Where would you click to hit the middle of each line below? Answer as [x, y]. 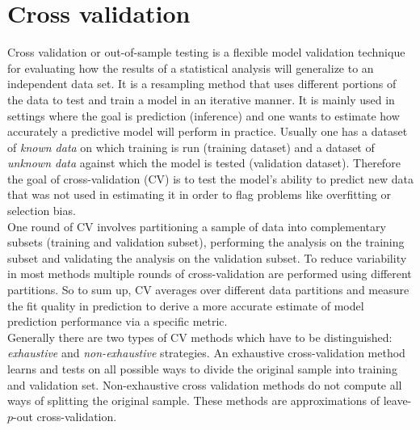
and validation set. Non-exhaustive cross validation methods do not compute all [205, 384]
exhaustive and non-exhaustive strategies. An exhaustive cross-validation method [206, 353]
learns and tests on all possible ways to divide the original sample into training [202, 369]
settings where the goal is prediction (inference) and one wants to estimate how [204, 115]
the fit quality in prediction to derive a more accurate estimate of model [186, 305]
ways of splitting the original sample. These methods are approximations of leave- [210, 400]
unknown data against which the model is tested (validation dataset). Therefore [204, 163]
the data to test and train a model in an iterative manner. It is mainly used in [201, 99]
